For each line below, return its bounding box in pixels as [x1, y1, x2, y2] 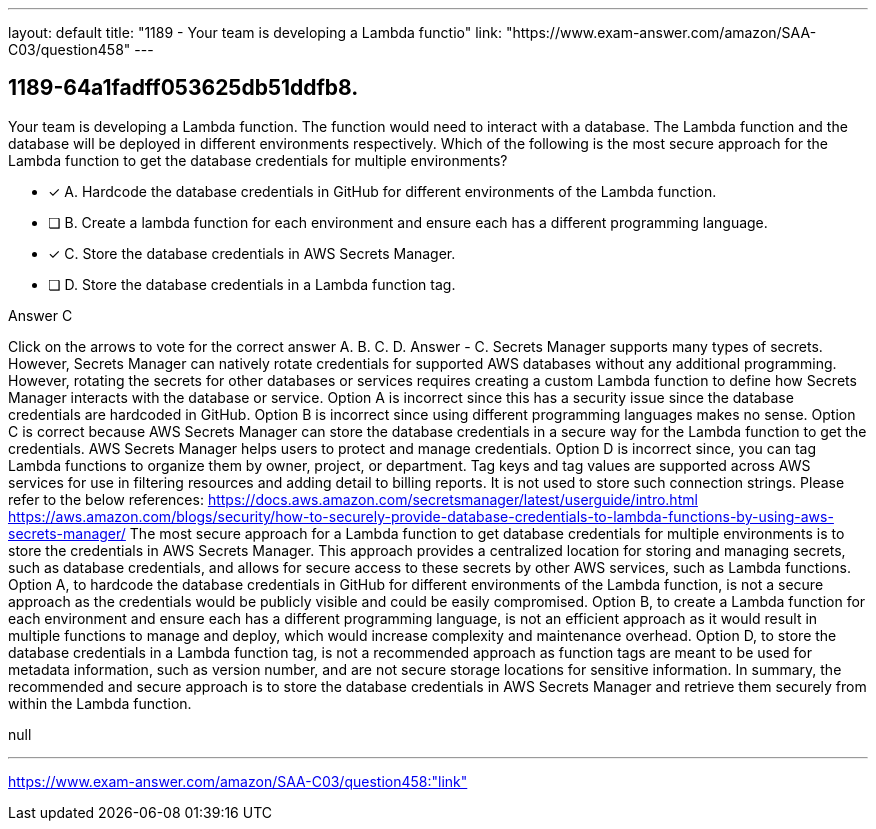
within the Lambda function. [8, 694, 192, 712]
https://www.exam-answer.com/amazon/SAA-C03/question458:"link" [8, 772, 468, 790]
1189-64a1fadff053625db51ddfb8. [8, 75, 359, 101]
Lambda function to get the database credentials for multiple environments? [8, 151, 508, 169]
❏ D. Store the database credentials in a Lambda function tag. [48, 275, 456, 293]
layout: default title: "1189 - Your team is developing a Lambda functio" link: [8, 24, 502, 41]
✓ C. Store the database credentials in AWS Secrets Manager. [48, 244, 456, 262]
